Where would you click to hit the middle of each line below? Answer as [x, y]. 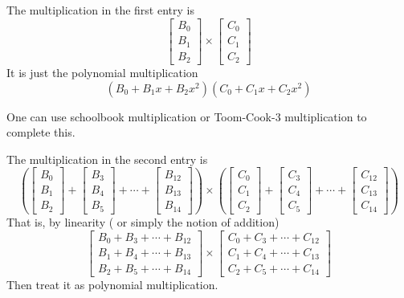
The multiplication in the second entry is [107, 159]
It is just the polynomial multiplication [102, 73]
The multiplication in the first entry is [100, 10]
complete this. [41, 132]
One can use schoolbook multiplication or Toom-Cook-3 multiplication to [187, 116]
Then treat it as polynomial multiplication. [112, 285]
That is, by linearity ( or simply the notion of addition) [143, 221]
